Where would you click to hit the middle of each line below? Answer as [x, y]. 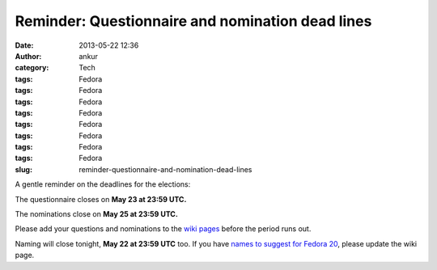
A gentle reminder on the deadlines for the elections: [103, 184]
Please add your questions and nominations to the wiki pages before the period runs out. [163, 229]
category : [32, 68]
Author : [28, 56]
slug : [23, 169]
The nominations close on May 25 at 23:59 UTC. [96, 214]
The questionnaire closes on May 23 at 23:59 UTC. [101, 199]
